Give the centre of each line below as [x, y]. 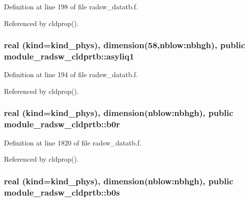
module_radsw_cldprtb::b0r [62, 124]
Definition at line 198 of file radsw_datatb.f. [71, 6]
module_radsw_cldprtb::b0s [62, 192]
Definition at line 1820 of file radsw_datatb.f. [73, 142]
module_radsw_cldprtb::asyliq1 [69, 56]
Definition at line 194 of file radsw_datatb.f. [71, 74]
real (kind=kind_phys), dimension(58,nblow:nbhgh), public [125, 45]
